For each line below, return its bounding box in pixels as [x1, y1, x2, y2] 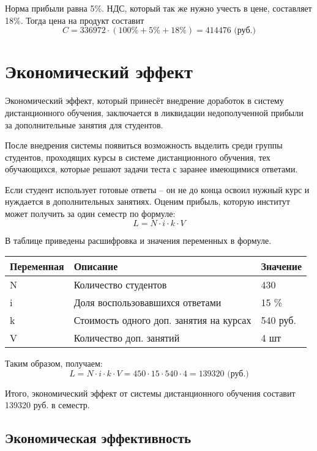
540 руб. [261, 313, 296, 328]
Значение [261, 259, 302, 274]
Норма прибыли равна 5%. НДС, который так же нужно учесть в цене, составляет [5, 2, 312, 14]
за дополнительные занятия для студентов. [5, 118, 163, 131]
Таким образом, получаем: [5, 357, 103, 370]
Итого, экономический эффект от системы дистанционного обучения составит [5, 386, 296, 399]
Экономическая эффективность [5, 428, 192, 447]
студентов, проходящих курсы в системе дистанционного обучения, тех [5, 150, 270, 163]
